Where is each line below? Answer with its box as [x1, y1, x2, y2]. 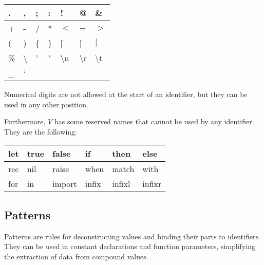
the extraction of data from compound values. [4, 251, 148, 261]
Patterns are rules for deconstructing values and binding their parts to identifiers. [4, 231, 260, 241]
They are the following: [4, 126, 77, 137]
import [52, 178, 77, 190]
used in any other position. [4, 99, 88, 109]
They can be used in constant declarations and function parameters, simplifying [4, 241, 255, 252]
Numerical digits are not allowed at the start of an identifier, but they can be [4, 89, 248, 99]
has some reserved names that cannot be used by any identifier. [54, 116, 254, 127]
